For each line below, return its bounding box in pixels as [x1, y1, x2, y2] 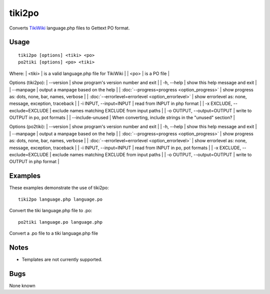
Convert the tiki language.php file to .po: [9, 208, 92, 214]
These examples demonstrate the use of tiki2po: [9, 185, 109, 191]
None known [9, 283, 36, 289]
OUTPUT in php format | [9, 159, 59, 165]
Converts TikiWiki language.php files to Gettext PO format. [9, 25, 130, 31]
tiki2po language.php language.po [18, 196, 102, 202]
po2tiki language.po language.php [18, 219, 102, 225]
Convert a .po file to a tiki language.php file [9, 230, 98, 236]
